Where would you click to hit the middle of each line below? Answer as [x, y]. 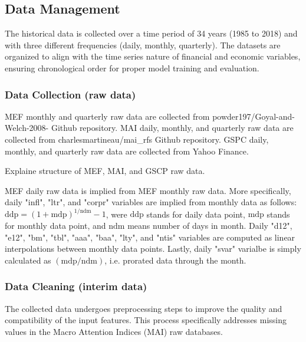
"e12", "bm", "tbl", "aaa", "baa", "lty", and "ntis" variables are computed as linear [150, 237]
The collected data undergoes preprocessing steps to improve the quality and [144, 308]
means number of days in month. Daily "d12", [210, 226]
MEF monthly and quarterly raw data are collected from [107, 116]
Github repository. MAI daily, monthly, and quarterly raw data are [172, 128]
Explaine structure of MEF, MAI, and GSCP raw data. [105, 171]
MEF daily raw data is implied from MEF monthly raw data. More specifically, [148, 190]
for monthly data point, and [55, 226]
